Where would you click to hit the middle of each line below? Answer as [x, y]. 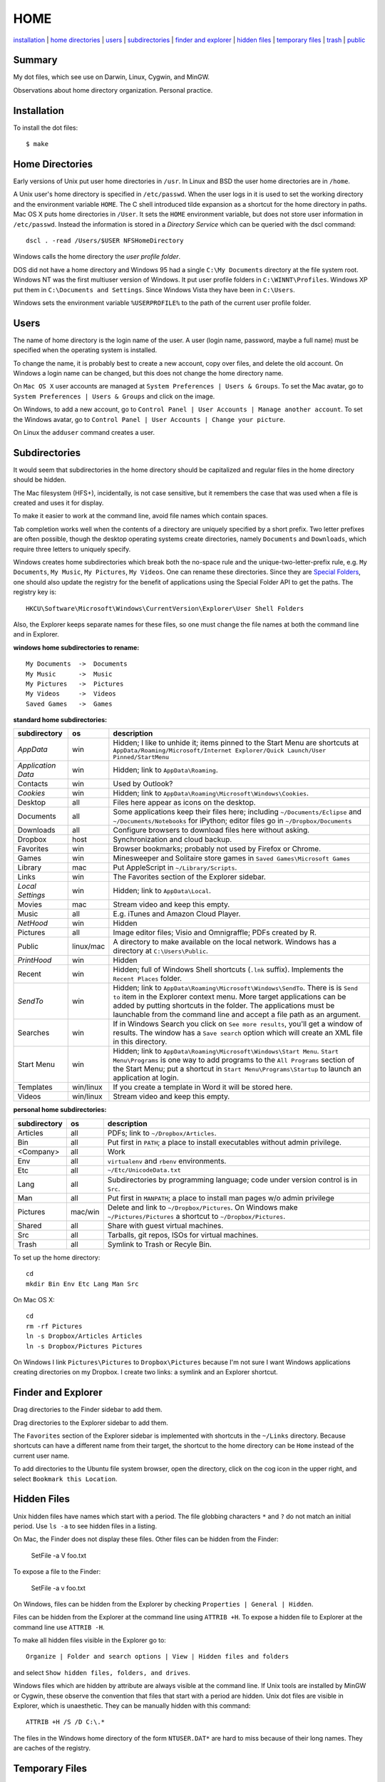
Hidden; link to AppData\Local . [162, 891]
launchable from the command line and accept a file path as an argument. [237, 1014]
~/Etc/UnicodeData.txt [144, 1170]
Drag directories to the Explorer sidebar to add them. [91, 1423]
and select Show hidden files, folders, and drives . [102, 1672]
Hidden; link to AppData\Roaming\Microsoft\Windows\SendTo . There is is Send [235, 988]
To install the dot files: [46, 128]
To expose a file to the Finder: [57, 1572]
